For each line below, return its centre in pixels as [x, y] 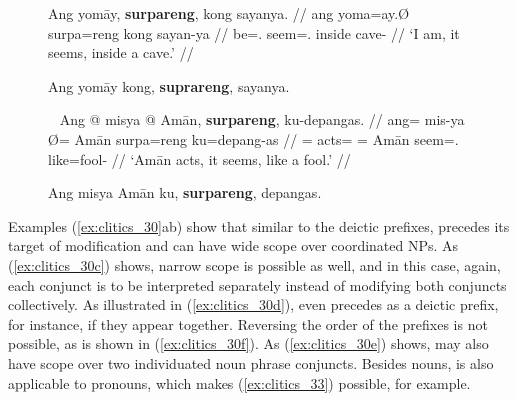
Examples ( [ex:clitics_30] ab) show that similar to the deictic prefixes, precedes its [259, 225]
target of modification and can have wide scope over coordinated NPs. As [233, 245]
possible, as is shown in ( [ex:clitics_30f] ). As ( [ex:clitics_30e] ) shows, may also [248, 343]
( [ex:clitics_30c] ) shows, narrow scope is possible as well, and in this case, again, [254, 264]
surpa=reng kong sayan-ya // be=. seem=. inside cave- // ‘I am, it [254, 32]
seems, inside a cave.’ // [121, 52]
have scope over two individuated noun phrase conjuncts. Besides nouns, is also [251, 362]
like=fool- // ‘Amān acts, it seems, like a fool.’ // [199, 158]
